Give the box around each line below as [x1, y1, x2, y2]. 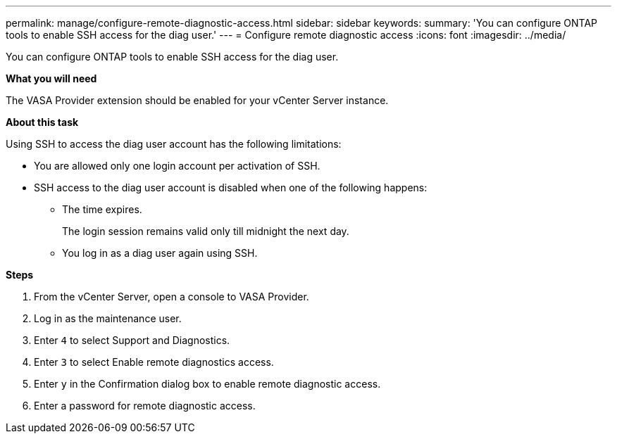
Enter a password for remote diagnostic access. [34, 400, 256, 412]
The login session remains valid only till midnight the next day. [62, 225, 349, 237]
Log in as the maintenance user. [34, 312, 182, 324]
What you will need [6, 72, 97, 84]
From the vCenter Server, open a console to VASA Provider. [34, 291, 309, 303]
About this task [6, 116, 79, 128]
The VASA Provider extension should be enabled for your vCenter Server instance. [6, 94, 389, 106]
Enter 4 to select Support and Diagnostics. [34, 334, 230, 346]
